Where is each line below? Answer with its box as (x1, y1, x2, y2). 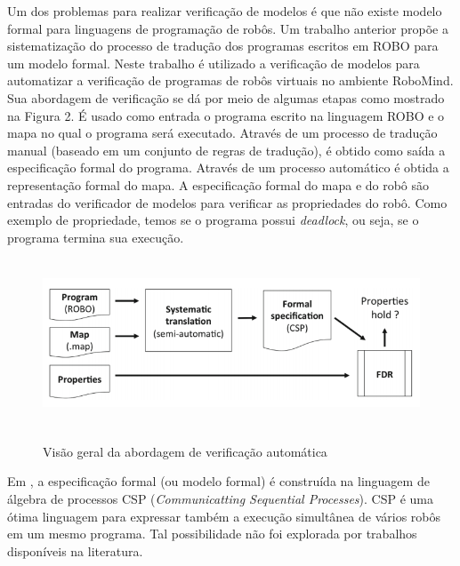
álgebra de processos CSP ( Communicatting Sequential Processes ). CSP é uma (7, 490, 433, 508)
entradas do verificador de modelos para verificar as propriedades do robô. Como (7, 193, 448, 211)
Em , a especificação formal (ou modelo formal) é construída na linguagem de (7, 472, 430, 490)
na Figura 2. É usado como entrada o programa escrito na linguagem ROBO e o (7, 106, 445, 124)
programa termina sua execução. (7, 227, 184, 246)
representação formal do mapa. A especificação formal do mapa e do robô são (7, 175, 430, 194)
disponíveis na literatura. (7, 541, 143, 560)
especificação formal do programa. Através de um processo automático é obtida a (7, 158, 449, 177)
